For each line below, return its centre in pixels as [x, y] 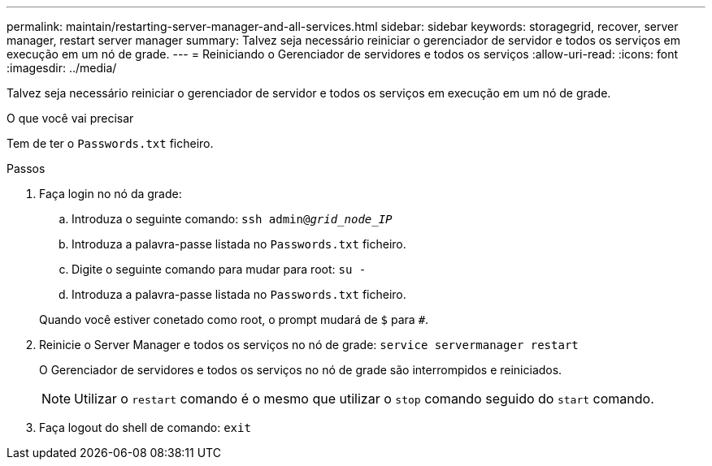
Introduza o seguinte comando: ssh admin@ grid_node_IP [232, 219]
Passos [26, 168]
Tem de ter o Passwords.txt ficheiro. [110, 143]
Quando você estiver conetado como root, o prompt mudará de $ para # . [234, 319]
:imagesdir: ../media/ [62, 68]
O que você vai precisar [70, 118]
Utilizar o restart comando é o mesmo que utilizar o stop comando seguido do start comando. [364, 399]
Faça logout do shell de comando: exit [145, 427]
